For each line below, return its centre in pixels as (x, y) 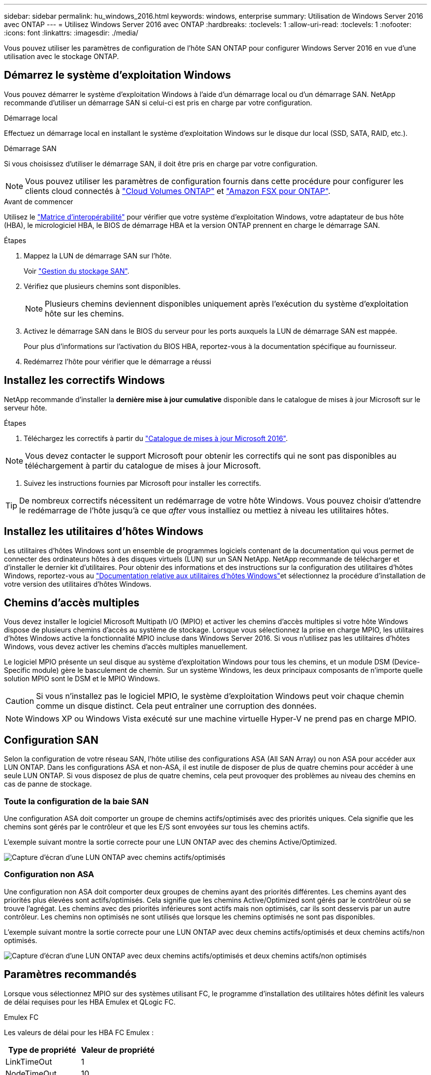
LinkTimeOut (29, 1061)
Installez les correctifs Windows (85, 380)
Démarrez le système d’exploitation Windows (118, 75)
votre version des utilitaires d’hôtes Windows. (78, 584)
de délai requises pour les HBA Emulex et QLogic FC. (90, 1002)
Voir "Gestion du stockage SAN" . (77, 271)
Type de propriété (42, 1050)
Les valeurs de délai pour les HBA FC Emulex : (79, 1032)
